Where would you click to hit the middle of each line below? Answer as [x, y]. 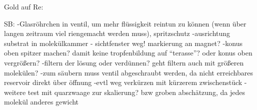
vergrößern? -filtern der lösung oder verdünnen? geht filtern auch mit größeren [124, 62]
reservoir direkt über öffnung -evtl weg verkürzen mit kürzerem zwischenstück [123, 82]
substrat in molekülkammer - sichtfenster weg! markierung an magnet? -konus [123, 43]
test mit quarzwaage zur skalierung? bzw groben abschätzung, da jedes [136, 92]
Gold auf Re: [24, 6]
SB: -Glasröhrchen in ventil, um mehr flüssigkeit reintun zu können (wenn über [125, 23]
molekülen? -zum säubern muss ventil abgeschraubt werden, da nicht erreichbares [128, 72]
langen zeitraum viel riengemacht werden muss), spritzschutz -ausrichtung [117, 33]
